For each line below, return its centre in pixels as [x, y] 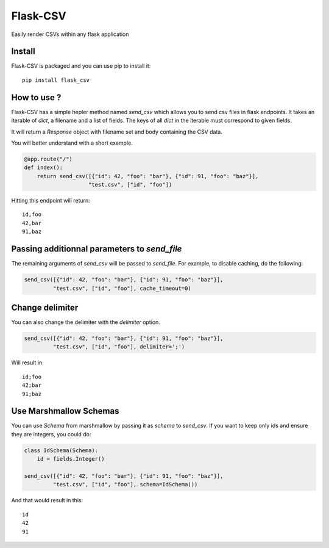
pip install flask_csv [56, 80]
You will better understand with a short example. [72, 143]
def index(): [44, 168]
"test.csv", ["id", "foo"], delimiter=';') [119, 347]
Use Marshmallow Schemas [65, 411]
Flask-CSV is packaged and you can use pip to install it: [81, 66]
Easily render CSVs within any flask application [70, 34]
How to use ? [36, 97]
